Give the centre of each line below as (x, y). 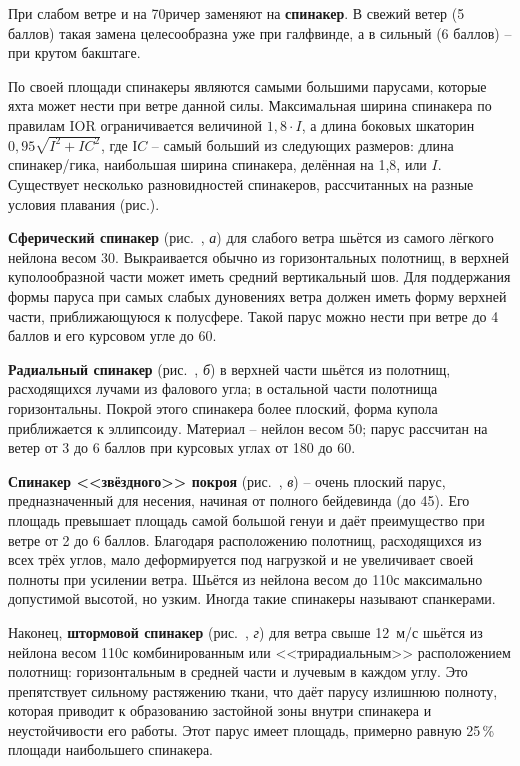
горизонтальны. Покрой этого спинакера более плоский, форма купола (223, 407)
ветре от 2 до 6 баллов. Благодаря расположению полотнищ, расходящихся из (245, 539)
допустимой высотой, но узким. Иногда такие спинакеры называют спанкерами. (252, 598)
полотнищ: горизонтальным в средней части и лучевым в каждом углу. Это (238, 671)
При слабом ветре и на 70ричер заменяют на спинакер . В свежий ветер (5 (236, 13)
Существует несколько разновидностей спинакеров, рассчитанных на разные (241, 184)
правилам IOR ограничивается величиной (135, 124)
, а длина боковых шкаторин (388, 124)
